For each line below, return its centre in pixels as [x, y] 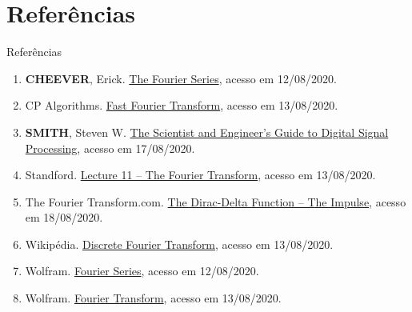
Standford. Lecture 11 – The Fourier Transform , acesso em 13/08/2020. [200, 175]
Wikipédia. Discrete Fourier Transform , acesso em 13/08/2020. [179, 244]
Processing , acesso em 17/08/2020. [110, 148]
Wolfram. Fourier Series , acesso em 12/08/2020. [142, 271]
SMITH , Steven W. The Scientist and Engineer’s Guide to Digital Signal [207, 132]
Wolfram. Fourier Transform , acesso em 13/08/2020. [153, 298]
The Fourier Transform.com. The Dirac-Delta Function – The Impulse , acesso [216, 201]
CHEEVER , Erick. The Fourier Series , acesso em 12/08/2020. [181, 78]
